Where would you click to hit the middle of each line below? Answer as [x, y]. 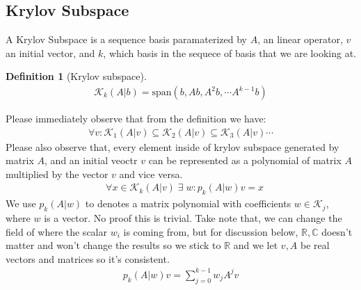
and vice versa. [151, 174]
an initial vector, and [50, 53]
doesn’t [337, 231]
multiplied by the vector [57, 174]
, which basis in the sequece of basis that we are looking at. [230, 53]
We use [21, 203]
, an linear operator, [300, 39]
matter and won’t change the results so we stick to [113, 245]
